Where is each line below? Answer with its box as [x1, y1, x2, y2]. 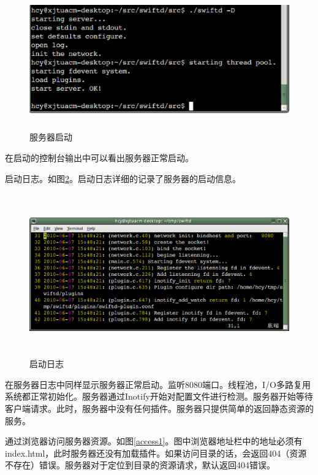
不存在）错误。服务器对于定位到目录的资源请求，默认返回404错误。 [5, 458, 275, 471]
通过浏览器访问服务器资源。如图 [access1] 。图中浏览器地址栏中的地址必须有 [5, 435, 303, 447]
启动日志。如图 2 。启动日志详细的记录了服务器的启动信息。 [5, 172, 241, 184]
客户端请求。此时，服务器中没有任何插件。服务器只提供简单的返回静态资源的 [5, 402, 314, 415]
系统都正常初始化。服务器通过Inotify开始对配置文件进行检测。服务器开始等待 [5, 390, 313, 403]
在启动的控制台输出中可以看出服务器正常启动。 [5, 151, 194, 164]
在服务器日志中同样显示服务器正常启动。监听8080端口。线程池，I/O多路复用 [5, 378, 311, 390]
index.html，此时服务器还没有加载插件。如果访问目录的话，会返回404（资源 [5, 446, 307, 459]
